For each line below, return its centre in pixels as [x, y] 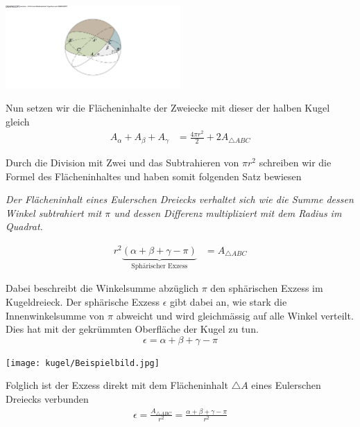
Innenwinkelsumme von [55, 315]
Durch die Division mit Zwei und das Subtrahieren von [122, 162]
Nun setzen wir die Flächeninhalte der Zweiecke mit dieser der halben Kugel [168, 108]
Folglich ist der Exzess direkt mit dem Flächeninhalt [117, 385]
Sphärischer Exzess [160, 266]
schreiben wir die [295, 162]
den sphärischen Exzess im [267, 288]
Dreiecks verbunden [47, 399]
